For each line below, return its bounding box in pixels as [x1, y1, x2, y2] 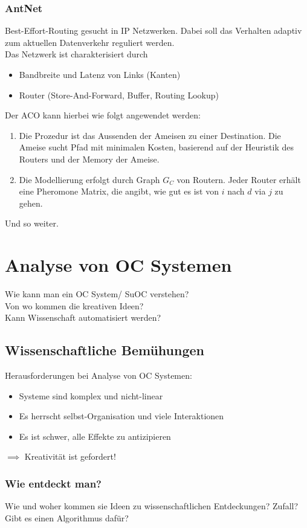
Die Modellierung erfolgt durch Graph [19, 173, 160, 185]
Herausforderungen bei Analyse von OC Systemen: [5, 369, 192, 382]
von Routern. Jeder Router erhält [176, 173, 301, 185]
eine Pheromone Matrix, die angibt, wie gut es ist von [19, 185, 219, 198]
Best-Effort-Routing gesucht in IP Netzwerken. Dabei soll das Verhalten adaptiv [5, 24, 302, 37]
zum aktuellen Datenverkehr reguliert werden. [5, 36, 175, 48]
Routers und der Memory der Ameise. [19, 152, 160, 165]
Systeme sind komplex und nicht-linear [19, 389, 163, 402]
